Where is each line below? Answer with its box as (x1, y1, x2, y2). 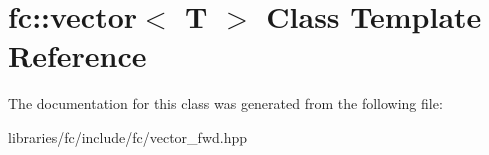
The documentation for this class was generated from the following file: (8, 93, 443, 114)
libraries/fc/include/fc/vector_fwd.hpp (8, 126, 248, 147)
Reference (8, 35, 147, 76)
